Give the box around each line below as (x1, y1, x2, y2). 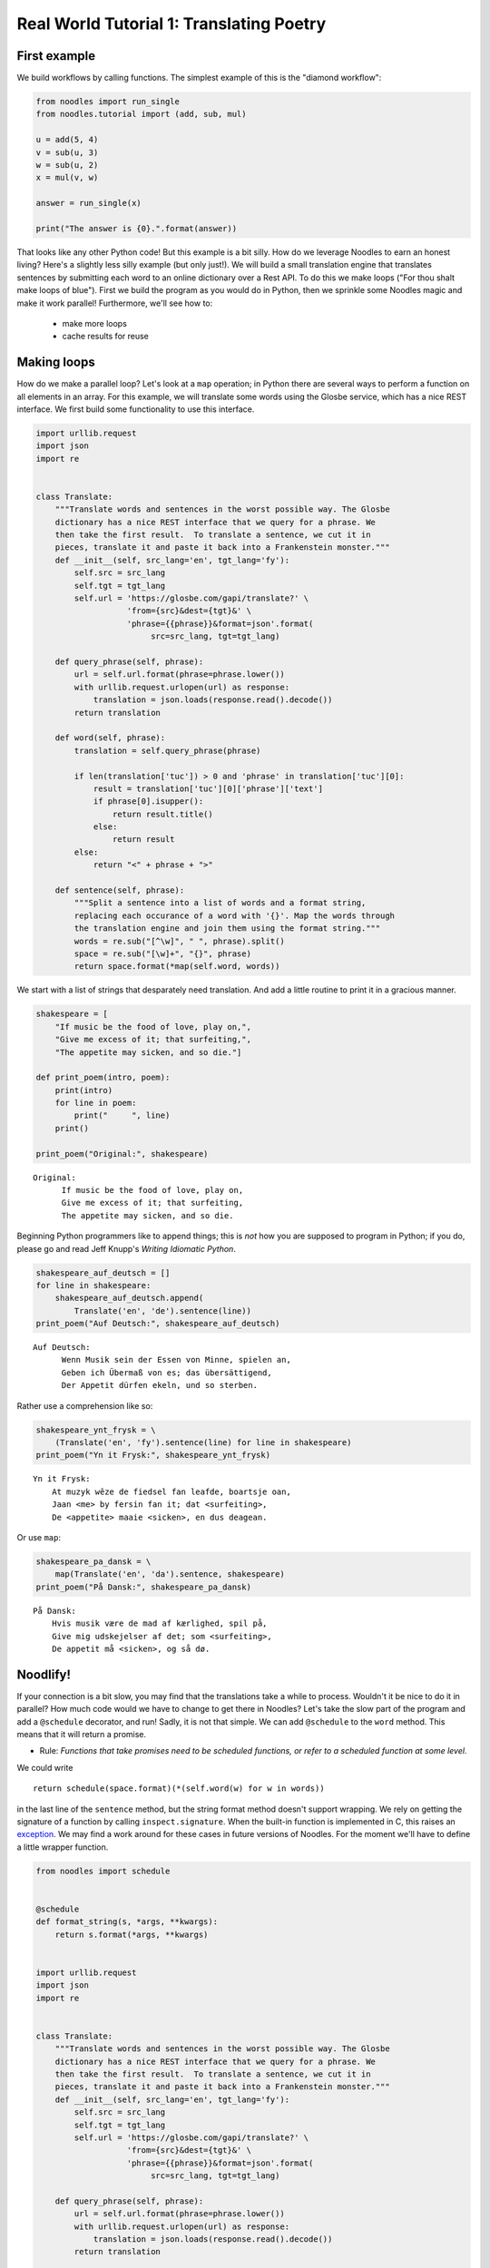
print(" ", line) (73, 1110, 171, 1120)
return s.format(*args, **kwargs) (54, 1929, 209, 1940)
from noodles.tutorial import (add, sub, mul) (35, 109, 247, 120)
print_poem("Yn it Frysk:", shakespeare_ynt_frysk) (35, 1450, 271, 1461)
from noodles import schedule (35, 1865, 171, 1876)
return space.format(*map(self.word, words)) (73, 962, 280, 972)
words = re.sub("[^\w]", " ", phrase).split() (73, 935, 285, 946)
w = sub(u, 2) (35, 160, 99, 170)
